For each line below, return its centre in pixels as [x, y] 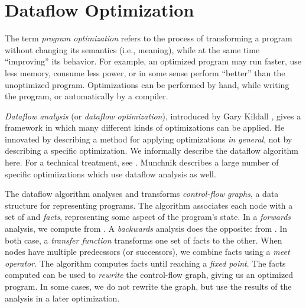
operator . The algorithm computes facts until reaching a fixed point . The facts [145, 263]
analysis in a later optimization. [62, 298]
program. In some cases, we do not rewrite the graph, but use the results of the [148, 286]
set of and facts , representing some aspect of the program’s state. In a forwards [148, 217]
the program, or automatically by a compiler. [87, 96]
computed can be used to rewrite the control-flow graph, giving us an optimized [149, 275]
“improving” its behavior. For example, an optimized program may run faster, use [153, 61]
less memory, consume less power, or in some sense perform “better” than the [145, 72]
